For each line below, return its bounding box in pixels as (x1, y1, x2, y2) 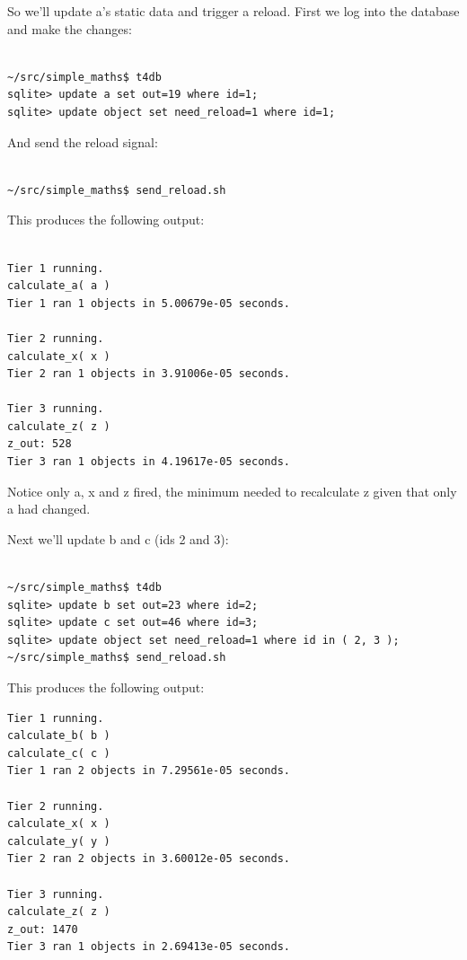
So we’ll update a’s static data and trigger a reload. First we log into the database (7, 2, 460, 20)
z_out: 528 (7, 437, 72, 451)
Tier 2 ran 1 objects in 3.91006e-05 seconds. (7, 367, 290, 381)
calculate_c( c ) (7, 746, 110, 760)
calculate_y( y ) (7, 834, 110, 848)
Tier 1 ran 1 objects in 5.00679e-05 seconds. (7, 296, 290, 310)
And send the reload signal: (7, 132, 158, 151)
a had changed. (7, 499, 91, 518)
